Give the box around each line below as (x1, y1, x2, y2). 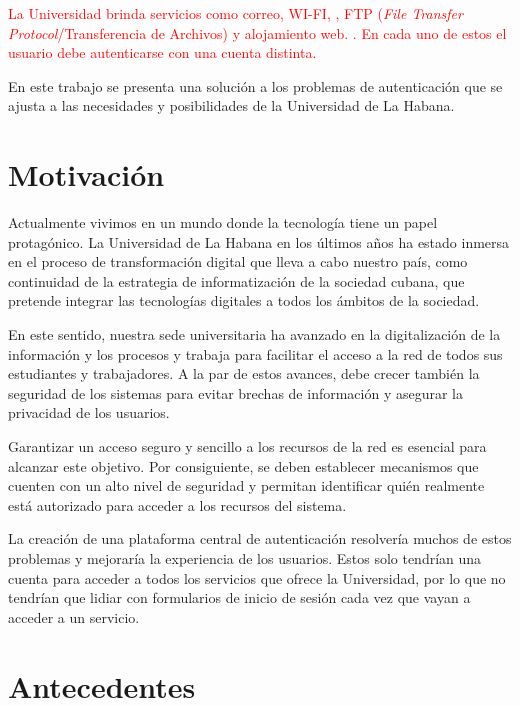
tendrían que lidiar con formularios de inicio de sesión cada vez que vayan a (8, 587, 471, 608)
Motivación (8, 154, 165, 195)
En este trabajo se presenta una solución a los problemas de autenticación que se (8, 75, 503, 96)
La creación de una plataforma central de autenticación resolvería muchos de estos (8, 528, 512, 549)
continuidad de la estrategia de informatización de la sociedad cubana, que (8, 270, 465, 291)
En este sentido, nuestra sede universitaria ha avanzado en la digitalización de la (8, 324, 501, 345)
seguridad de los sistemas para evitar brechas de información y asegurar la (8, 382, 464, 403)
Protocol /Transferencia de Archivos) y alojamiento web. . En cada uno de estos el (8, 22, 507, 43)
